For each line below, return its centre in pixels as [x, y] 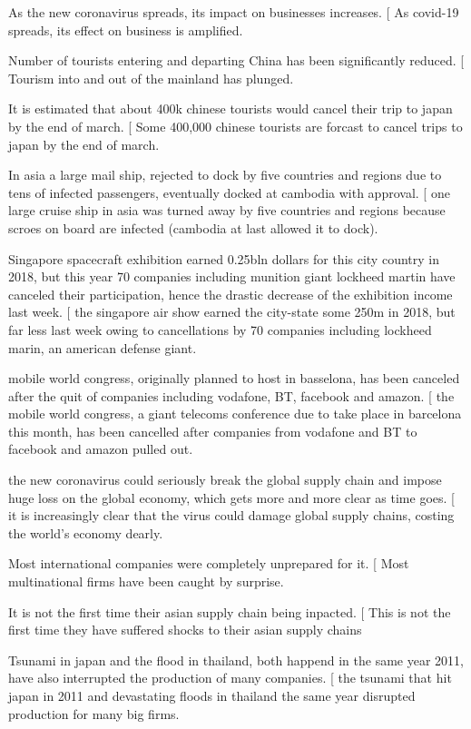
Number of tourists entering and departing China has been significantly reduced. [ [236, 60]
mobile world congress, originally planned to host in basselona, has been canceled [234, 378]
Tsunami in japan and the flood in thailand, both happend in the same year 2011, [236, 660]
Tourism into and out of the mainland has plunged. [151, 78]
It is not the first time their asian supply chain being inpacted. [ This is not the [230, 611]
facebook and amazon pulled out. [101, 449]
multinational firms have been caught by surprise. [146, 581]
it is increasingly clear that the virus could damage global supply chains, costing [231, 515]
